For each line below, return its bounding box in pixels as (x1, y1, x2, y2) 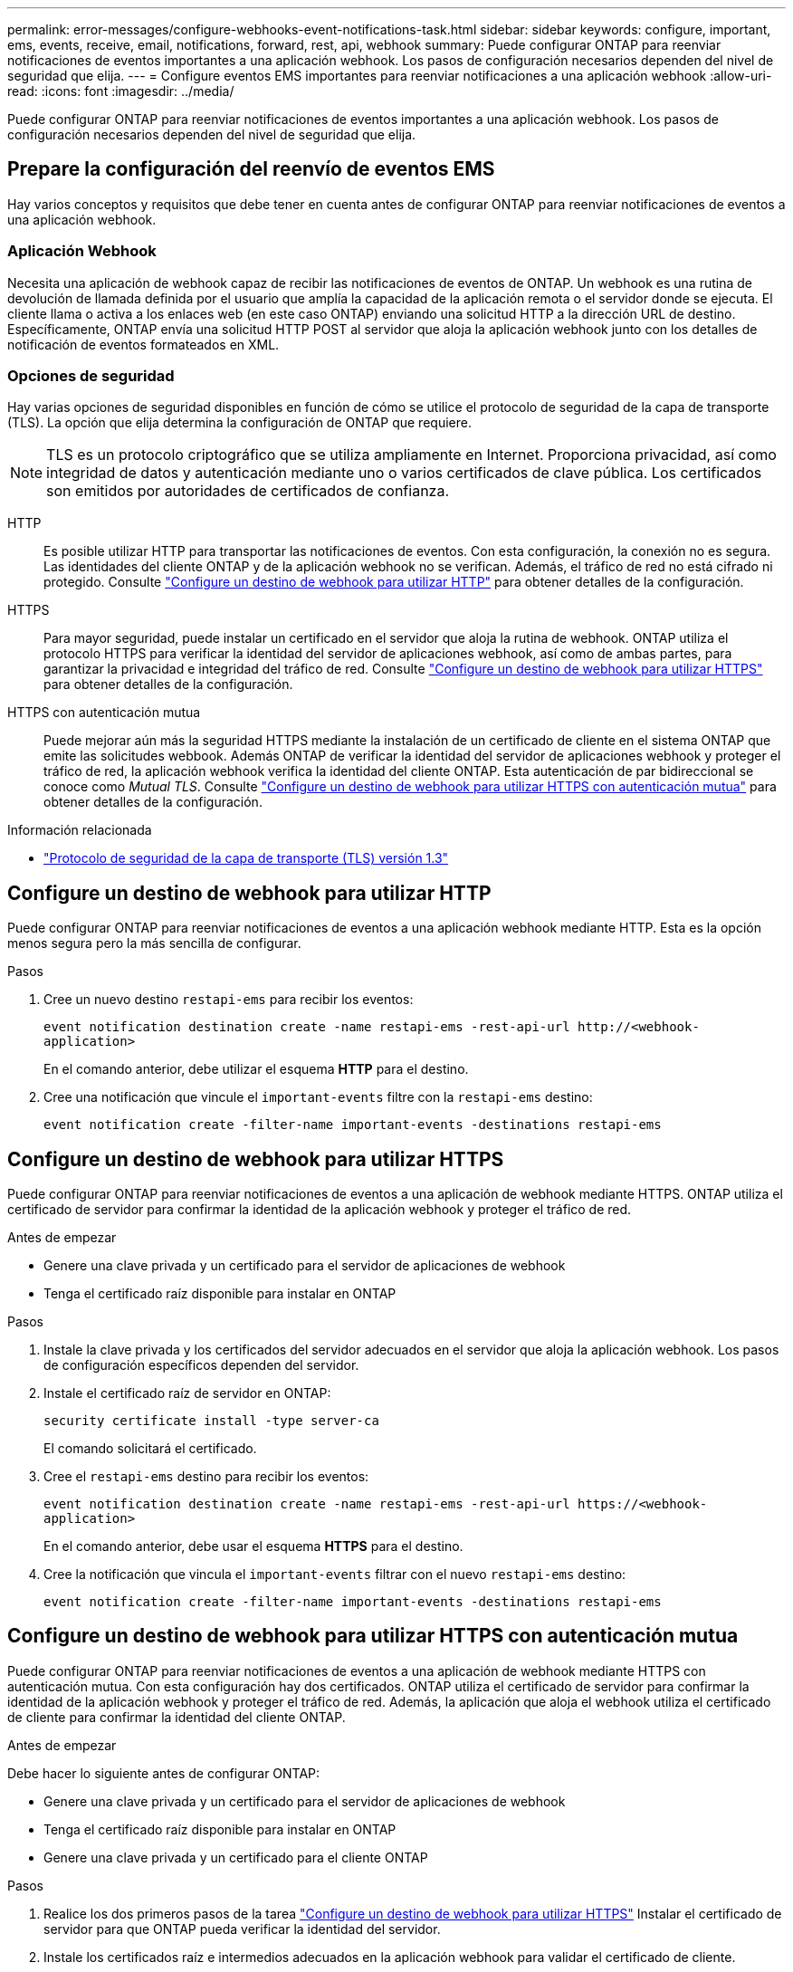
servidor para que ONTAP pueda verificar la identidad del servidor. (43, 1920, 441, 1937)
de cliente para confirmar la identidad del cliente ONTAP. (7, 1709, 346, 1725)
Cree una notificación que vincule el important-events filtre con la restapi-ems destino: (43, 1089, 593, 1106)
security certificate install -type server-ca (43, 1413, 379, 1429)
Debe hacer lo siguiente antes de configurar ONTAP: (7, 1765, 320, 1781)
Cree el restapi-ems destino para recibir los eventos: (43, 1469, 369, 1485)
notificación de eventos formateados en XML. (7, 336, 280, 352)
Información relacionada (7, 822, 152, 838)
